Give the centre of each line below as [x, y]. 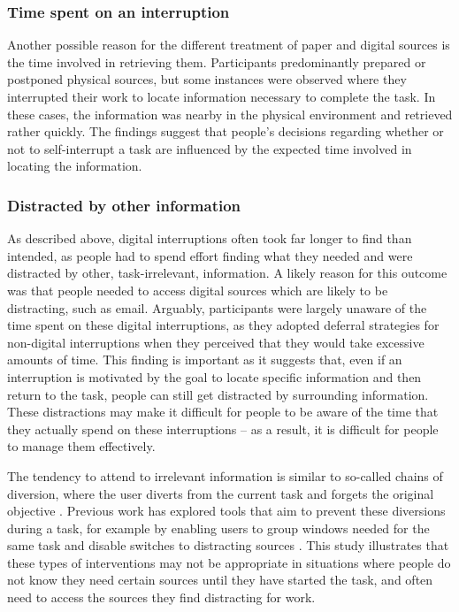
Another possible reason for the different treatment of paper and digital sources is [229, 45]
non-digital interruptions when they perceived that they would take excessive [216, 342]
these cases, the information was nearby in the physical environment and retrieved [230, 114]
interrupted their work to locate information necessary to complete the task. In [222, 96]
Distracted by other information [124, 205]
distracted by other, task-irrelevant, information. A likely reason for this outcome [227, 273]
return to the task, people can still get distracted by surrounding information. [218, 394]
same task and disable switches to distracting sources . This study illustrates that [228, 545]
